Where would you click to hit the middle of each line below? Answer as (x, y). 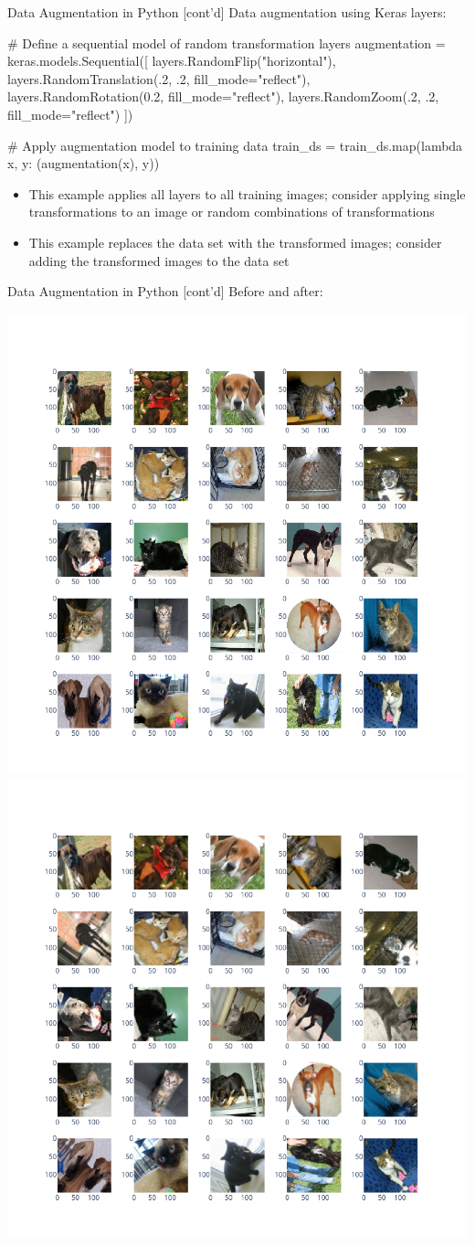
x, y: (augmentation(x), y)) (84, 163)
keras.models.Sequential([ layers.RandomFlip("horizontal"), (172, 61)
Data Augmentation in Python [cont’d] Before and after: (165, 291)
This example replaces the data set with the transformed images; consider (235, 242)
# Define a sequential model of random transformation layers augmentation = (227, 43)
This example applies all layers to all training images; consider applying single (247, 193)
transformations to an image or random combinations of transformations (232, 212)
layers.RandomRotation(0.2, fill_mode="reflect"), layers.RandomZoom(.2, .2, (223, 96)
